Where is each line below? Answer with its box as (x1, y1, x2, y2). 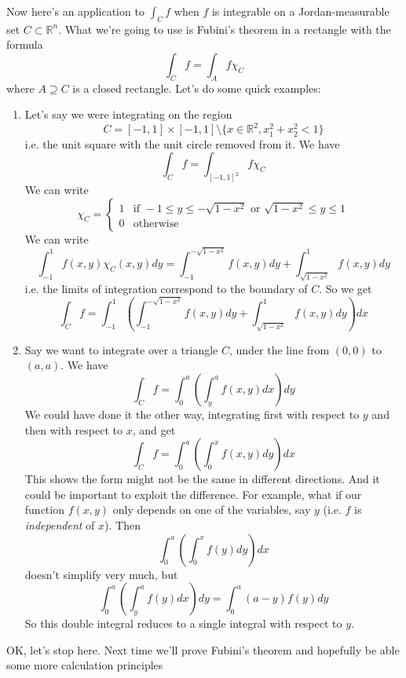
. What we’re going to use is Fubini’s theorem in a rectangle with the (58, 20, 391, 37)
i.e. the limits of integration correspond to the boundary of (24, 280, 308, 296)
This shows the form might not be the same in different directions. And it (24, 471, 380, 487)
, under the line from (229, 341, 330, 357)
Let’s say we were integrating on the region (24, 106, 232, 123)
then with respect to (24, 421, 123, 438)
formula (6, 36, 43, 53)
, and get (132, 421, 176, 438)
